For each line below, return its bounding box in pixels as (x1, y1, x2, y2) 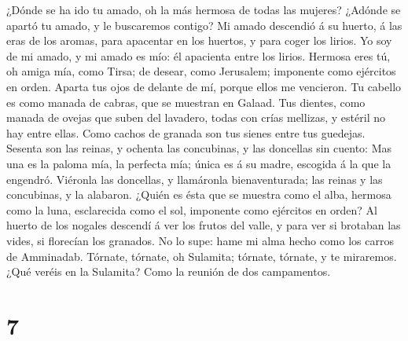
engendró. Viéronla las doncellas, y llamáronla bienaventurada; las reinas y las (6, 170, 383, 187)
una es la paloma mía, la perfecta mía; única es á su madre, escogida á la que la (6, 155, 391, 171)
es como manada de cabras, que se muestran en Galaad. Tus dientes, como (6, 93, 366, 110)
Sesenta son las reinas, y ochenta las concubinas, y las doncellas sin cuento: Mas (6, 140, 391, 156)
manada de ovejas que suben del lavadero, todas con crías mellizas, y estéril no (6, 109, 385, 126)
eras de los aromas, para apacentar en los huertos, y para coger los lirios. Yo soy (6, 32, 392, 49)
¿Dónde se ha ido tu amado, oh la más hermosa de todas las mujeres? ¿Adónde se (6, 2, 401, 17)
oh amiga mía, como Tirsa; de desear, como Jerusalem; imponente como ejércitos (6, 63, 396, 79)
